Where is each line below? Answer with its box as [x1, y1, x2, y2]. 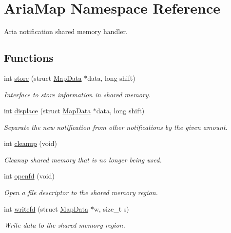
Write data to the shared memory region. [4, 220, 125, 230]
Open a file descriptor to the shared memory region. [4, 187, 158, 197]
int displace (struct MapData [4, 106, 91, 116]
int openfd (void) [4, 171, 55, 181]
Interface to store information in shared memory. [4, 89, 151, 99]
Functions [4, 50, 54, 65]
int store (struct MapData [4, 72, 82, 83]
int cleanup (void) [4, 138, 57, 148]
